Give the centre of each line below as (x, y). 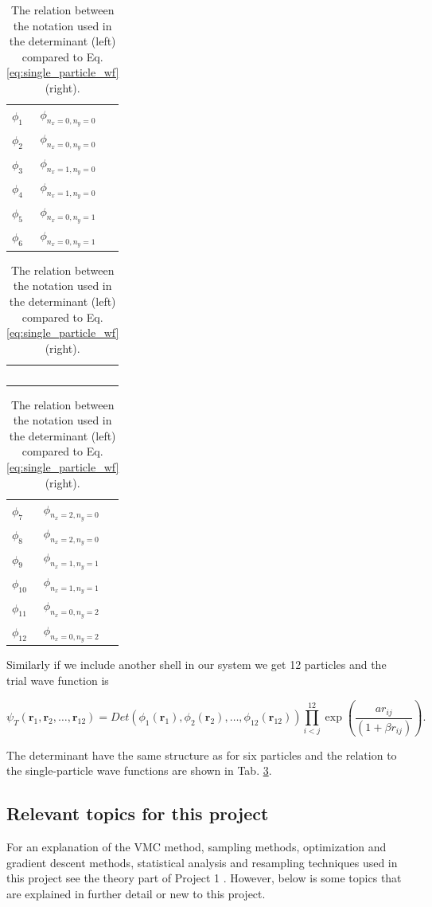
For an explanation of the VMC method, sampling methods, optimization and (197, 846)
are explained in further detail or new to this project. (136, 893)
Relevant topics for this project (138, 813)
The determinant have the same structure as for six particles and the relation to (202, 755)
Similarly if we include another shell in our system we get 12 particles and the (197, 665)
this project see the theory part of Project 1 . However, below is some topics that (204, 878)
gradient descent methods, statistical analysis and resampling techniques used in (202, 862)
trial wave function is (58, 680)
